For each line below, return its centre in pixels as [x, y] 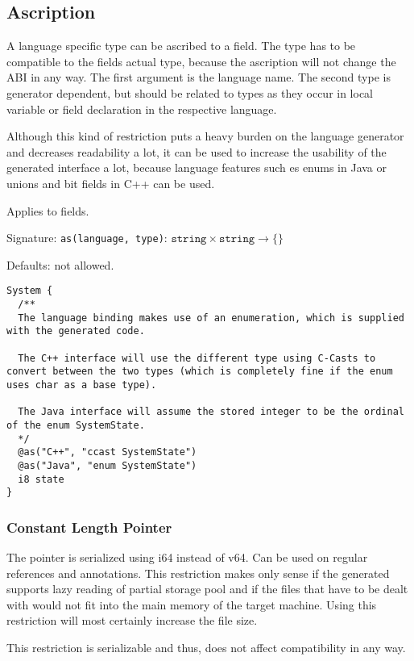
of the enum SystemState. [76, 425]
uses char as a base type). [82, 385]
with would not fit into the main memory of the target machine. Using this [192, 604]
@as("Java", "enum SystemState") [108, 465]
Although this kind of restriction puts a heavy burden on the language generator [205, 136]
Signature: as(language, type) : [87, 238]
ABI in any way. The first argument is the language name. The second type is [199, 77]
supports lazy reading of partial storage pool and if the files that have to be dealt [207, 589]
